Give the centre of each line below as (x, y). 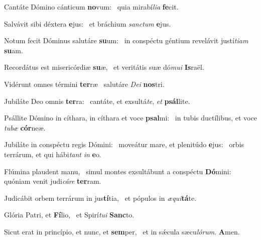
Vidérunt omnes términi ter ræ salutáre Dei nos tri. (84, 84)
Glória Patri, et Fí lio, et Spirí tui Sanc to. (69, 215)
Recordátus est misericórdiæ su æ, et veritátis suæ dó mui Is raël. (104, 67)
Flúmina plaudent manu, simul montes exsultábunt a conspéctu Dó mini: (118, 171)
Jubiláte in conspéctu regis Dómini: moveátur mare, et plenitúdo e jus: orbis (124, 144)
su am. (14, 50)
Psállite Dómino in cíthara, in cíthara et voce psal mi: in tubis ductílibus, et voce (130, 118)
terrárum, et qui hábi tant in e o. (53, 154)
